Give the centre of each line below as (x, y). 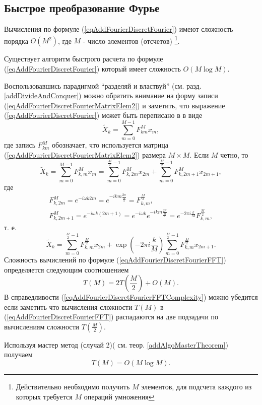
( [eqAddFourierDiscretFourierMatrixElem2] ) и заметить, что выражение (115, 105)
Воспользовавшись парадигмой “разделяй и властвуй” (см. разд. (103, 85)
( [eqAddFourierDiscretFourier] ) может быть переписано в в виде (103, 115)
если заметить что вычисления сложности (68, 307)
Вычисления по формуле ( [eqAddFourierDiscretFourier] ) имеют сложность (119, 29)
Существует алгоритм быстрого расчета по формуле (84, 59)
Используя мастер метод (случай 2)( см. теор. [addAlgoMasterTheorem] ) (116, 344)
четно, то (234, 154)
